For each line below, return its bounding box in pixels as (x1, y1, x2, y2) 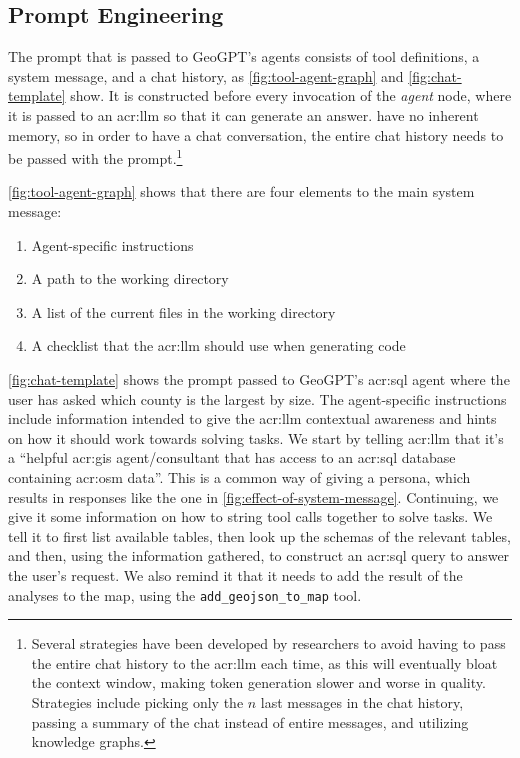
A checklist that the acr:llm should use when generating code (31, 335, 406, 356)
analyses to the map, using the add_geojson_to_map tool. (8, 584, 362, 605)
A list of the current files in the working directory (31, 301, 336, 322)
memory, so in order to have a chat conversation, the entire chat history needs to (8, 124, 504, 145)
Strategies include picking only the (31, 691, 244, 712)
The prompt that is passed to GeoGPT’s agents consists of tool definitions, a (8, 46, 480, 67)
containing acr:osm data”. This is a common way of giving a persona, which (8, 466, 471, 487)
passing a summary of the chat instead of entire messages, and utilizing (31, 711, 469, 732)
